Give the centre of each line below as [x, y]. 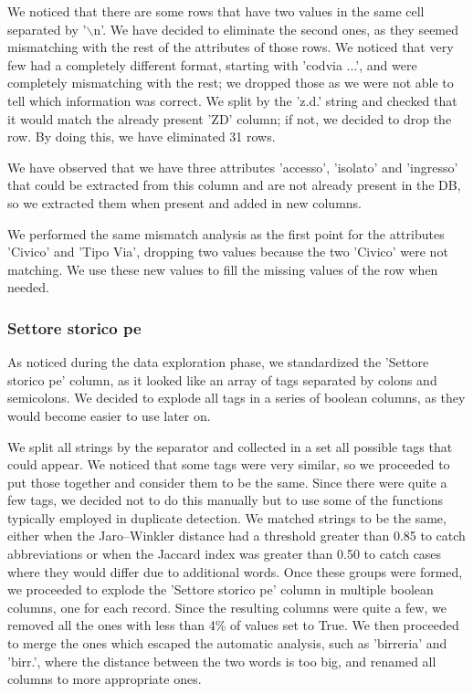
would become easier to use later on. [109, 415]
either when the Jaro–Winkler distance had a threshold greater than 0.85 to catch [236, 536]
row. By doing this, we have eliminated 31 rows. [142, 137]
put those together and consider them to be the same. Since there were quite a [227, 482]
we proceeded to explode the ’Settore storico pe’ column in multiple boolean [221, 589]
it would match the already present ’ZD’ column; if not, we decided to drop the [230, 118]
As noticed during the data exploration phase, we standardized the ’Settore [218, 362]
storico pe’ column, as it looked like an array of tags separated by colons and [222, 379]
